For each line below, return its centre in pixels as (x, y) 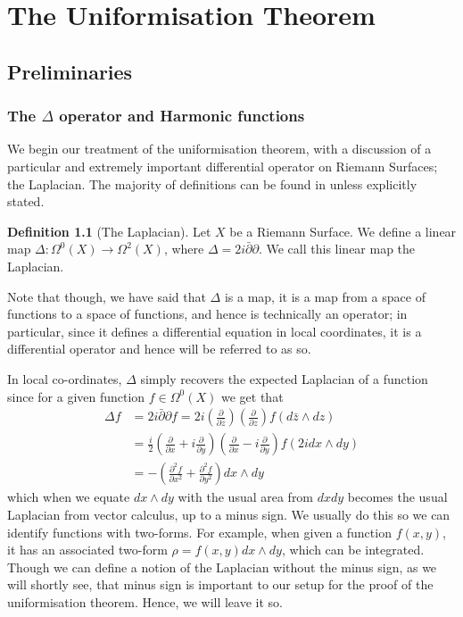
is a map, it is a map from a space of (325, 296)
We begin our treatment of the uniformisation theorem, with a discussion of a (219, 149)
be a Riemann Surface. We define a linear (343, 231)
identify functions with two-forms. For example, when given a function (199, 532)
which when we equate (69, 497)
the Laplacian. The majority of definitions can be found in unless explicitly (212, 183)
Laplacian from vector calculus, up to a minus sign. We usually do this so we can (229, 514)
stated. (26, 201)
